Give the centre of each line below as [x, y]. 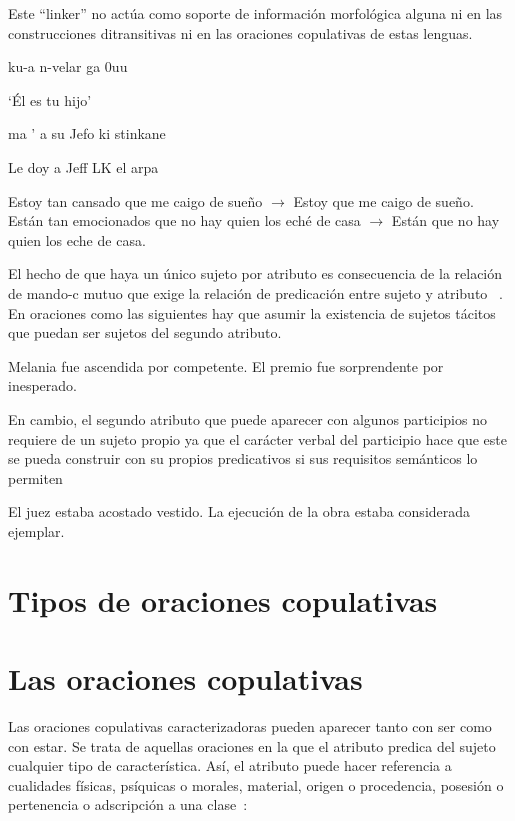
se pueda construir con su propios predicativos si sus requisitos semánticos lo [243, 458]
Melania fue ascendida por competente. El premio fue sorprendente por [226, 365]
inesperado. [42, 385]
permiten [35, 477]
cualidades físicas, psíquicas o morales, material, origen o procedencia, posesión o [256, 784]
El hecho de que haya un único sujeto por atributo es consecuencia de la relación [255, 273]
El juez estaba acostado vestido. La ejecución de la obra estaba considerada [239, 511]
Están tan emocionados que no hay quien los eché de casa [184, 220]
